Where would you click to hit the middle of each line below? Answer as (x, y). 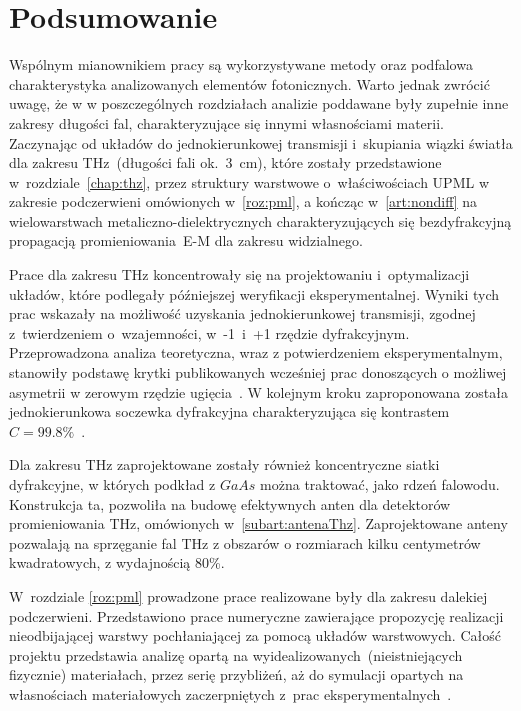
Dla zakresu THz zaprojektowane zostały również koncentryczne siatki (224, 464)
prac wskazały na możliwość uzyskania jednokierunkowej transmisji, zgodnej (242, 313)
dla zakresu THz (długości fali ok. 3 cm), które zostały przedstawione (225, 162)
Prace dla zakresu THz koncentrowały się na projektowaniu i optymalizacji (239, 274)
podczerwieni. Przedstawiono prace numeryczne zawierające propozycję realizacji (256, 615)
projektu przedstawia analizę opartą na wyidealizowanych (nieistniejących (236, 654)
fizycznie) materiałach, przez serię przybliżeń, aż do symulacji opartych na (236, 674)
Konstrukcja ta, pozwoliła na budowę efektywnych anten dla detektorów (230, 503)
